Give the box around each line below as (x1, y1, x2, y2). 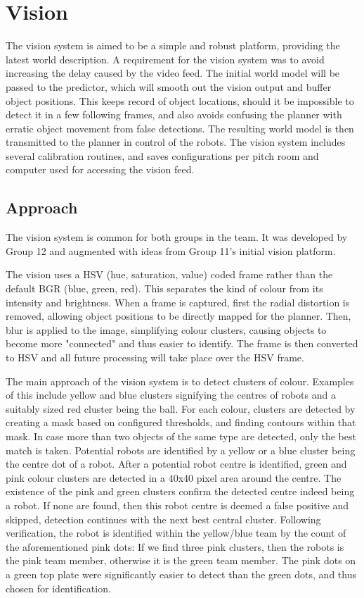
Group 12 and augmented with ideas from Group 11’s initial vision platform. (6, 243, 336, 258)
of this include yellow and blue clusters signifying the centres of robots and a (6, 387, 336, 402)
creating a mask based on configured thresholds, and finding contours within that (6, 415, 356, 430)
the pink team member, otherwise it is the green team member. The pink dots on (6, 553, 356, 568)
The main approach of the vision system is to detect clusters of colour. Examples (6, 373, 354, 388)
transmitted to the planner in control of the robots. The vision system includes (6, 135, 346, 149)
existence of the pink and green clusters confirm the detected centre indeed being (6, 484, 355, 499)
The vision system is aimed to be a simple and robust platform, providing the (6, 38, 340, 53)
